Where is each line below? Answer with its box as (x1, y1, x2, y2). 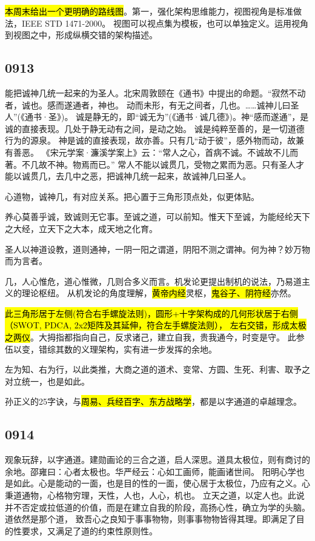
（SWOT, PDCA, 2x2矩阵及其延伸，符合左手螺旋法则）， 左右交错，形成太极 (5, 319, 307, 331)
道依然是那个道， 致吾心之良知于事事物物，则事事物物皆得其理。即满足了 (5, 513, 296, 525)
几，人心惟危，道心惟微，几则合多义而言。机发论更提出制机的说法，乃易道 (5, 274, 302, 287)
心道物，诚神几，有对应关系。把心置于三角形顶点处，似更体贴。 (5, 190, 259, 202)
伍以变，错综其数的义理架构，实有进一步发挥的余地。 (5, 342, 217, 355)
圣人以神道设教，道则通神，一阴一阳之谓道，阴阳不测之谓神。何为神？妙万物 (5, 242, 310, 255)
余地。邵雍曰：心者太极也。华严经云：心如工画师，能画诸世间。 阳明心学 (5, 465, 296, 477)
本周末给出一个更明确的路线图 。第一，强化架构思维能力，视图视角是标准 (5, 5, 293, 17)
